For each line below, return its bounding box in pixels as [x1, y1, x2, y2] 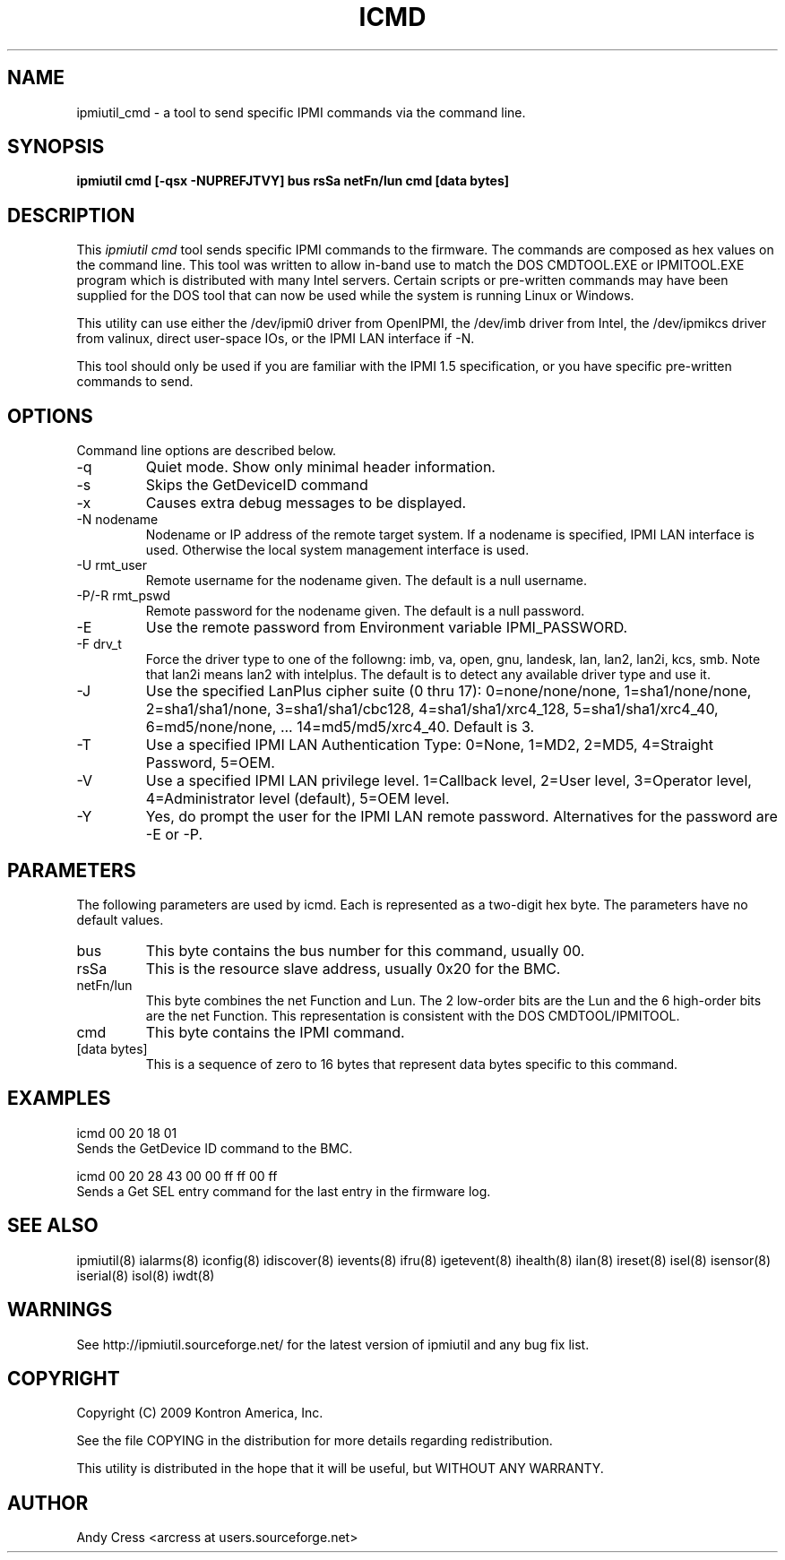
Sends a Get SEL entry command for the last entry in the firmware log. [76, 1183, 491, 1199]
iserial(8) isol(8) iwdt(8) [76, 1267, 215, 1283]
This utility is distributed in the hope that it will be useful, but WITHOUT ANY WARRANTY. [76, 1461, 604, 1477]
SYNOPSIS [7, 135, 105, 159]
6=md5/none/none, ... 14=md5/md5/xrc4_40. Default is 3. [145, 718, 535, 737]
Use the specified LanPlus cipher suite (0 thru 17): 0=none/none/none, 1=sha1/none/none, [145, 682, 752, 701]
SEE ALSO [7, 1214, 99, 1237]
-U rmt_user [76, 557, 148, 573]
